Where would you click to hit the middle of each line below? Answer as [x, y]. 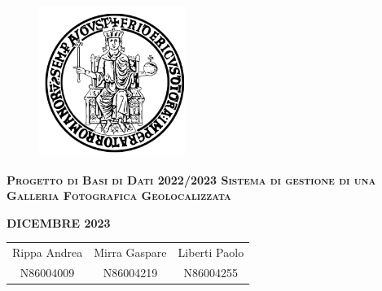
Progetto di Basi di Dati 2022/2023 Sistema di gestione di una [191, 179]
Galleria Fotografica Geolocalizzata [119, 195]
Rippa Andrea [48, 252]
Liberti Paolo [211, 252]
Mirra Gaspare [130, 252]
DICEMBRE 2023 [59, 222]
